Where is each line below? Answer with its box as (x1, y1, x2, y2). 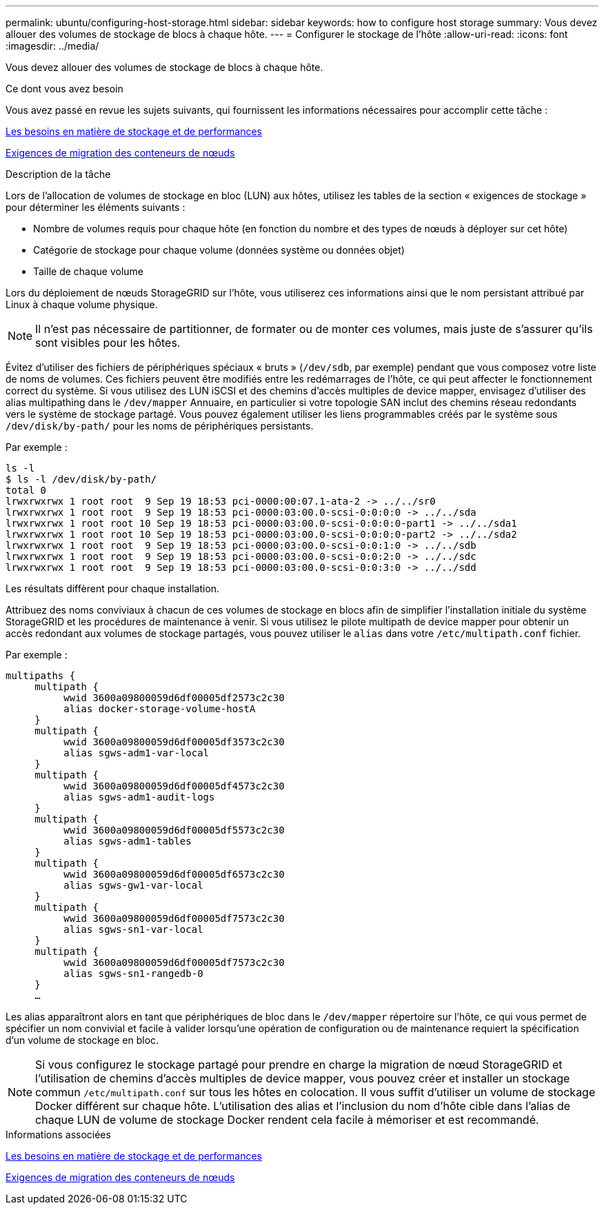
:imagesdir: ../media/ (6, 40, 99, 52)
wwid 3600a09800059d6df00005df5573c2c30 (63, 825, 285, 836)
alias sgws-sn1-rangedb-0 (63, 968, 203, 979)
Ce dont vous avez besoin (6, 83, 123, 94)
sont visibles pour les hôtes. (35, 336, 181, 350)
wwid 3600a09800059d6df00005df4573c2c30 (63, 780, 285, 791)
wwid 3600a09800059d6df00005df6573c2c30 (63, 869, 285, 880)
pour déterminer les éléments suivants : (6, 201, 185, 213)
